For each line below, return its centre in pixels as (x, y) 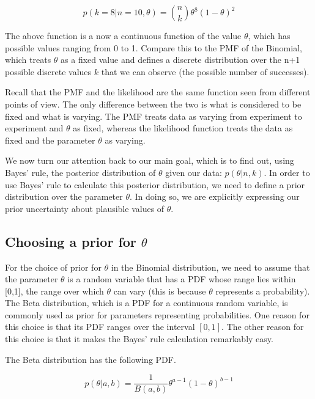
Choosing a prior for (71, 241)
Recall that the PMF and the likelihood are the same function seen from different (158, 92)
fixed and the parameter (50, 140)
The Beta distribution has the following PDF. (91, 359)
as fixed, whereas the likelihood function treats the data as (183, 128)
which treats (28, 60)
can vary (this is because (160, 291)
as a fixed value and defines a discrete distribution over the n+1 (180, 60)
